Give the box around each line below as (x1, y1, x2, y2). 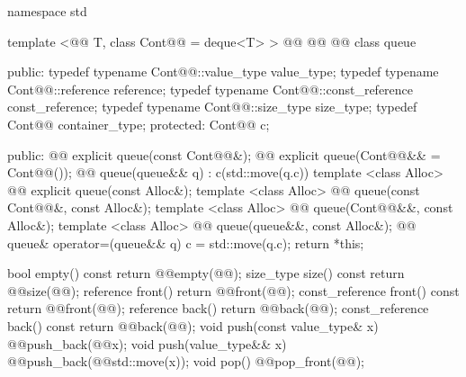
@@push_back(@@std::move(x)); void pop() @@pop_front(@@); (7, 352, 364, 371)
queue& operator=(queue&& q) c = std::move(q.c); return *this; (7, 233, 364, 252)
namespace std (7, 2, 87, 20)
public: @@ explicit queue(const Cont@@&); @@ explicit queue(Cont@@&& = (7, 145, 441, 164)
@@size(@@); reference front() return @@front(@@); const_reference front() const (7, 281, 460, 300)
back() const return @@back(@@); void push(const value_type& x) (7, 316, 379, 335)
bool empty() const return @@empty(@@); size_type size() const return (7, 264, 405, 283)
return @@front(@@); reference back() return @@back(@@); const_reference (7, 299, 429, 318)
